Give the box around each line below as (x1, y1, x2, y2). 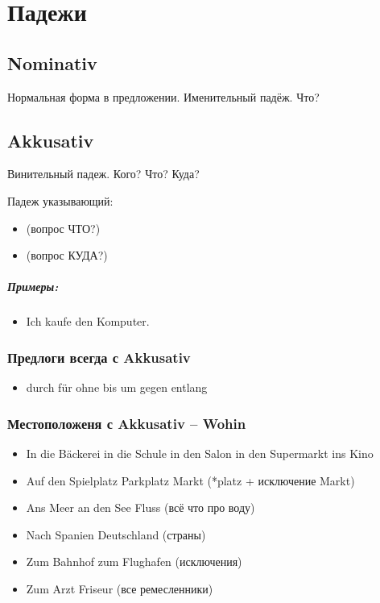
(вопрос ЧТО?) (26, 219, 101, 236)
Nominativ (7, 50, 97, 75)
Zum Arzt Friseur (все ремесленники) (26, 580, 213, 597)
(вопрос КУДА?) (26, 247, 108, 264)
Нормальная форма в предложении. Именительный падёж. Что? (7, 88, 320, 105)
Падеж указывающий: (7, 192, 114, 209)
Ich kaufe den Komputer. (26, 313, 150, 330)
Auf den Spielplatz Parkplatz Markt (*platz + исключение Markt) (26, 472, 355, 489)
